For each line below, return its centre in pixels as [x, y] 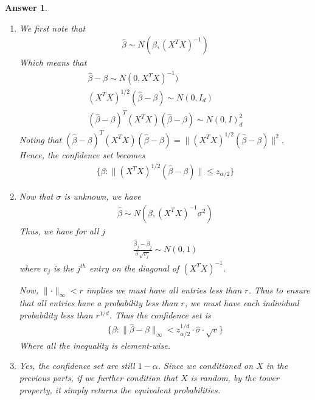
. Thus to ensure [279, 289]
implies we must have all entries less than [164, 289]
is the [64, 268]
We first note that [52, 28]
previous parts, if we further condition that [98, 378]
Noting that [40, 139]
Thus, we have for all [59, 230]
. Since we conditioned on [206, 366]
